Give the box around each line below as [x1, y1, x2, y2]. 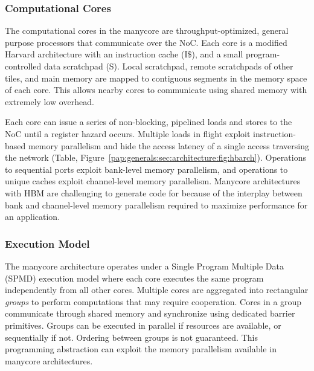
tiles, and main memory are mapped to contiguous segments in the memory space [5, 71, 307, 84]
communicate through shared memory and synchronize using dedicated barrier [5, 307, 295, 320]
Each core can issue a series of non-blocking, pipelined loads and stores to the [5, 115, 292, 128]
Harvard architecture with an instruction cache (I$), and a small [5, 48, 243, 60]
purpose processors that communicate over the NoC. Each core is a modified [5, 36, 287, 48]
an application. [5, 210, 60, 223]
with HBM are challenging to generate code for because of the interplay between [5, 186, 303, 199]
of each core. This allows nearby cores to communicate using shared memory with [5, 83, 307, 96]
